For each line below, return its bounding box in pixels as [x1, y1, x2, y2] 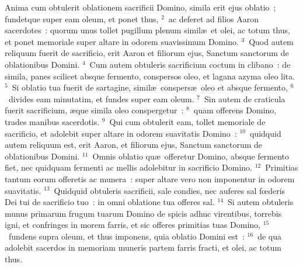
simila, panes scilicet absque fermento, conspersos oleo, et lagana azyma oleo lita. [5, 70, 295, 82]
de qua [257, 230, 282, 242]
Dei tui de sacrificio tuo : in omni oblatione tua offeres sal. [5, 196, 215, 208]
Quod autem [249, 35, 294, 47]
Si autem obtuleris [228, 196, 294, 208]
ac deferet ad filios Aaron [168, 12, 259, 25]
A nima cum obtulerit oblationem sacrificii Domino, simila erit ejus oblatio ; [5, 1, 276, 13]
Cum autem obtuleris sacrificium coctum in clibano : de [89, 58, 291, 70]
